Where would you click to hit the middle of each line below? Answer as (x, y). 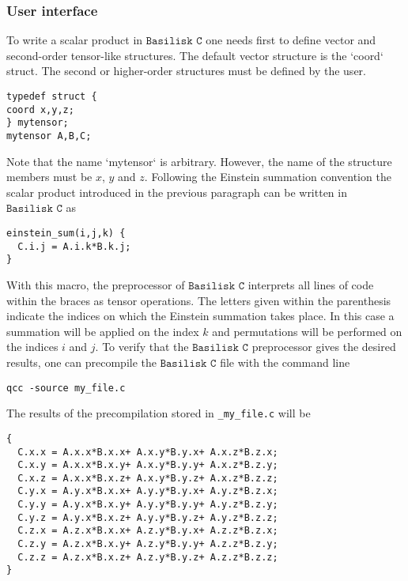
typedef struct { (52, 96)
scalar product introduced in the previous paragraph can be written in (177, 192)
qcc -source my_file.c (66, 388)
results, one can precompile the (81, 362)
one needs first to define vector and (291, 40)
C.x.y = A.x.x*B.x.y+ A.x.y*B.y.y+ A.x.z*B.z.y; (148, 465)
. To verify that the (142, 347)
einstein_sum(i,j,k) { (66, 233)
